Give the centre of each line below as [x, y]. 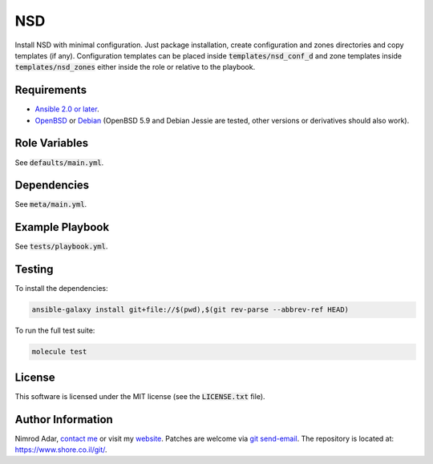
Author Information [64, 420]
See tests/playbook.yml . [61, 246]
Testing [34, 270]
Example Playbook [62, 227]
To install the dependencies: [61, 288]
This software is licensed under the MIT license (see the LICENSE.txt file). [140, 396]
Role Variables [51, 143]
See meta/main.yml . [51, 204]
